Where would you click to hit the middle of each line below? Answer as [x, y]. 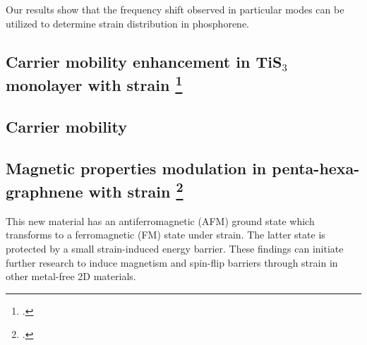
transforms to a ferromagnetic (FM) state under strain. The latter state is [166, 235]
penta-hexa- [316, 168]
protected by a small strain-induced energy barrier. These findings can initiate [175, 248]
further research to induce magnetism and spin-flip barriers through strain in [172, 262]
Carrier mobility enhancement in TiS [144, 61]
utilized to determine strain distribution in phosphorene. [128, 23]
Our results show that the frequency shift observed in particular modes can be [175, 9]
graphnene [44, 191]
